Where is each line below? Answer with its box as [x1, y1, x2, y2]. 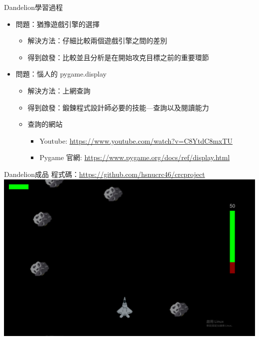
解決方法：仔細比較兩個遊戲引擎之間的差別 [27, 35, 167, 46]
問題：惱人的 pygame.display [15, 69, 107, 79]
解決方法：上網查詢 [27, 85, 91, 95]
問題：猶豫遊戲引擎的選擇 [15, 18, 100, 29]
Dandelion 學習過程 [4, 2, 63, 12]
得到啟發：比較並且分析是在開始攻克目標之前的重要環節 [27, 52, 209, 62]
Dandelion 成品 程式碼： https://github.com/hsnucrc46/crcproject [4, 169, 205, 179]
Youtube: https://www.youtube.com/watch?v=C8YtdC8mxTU [39, 135, 233, 146]
